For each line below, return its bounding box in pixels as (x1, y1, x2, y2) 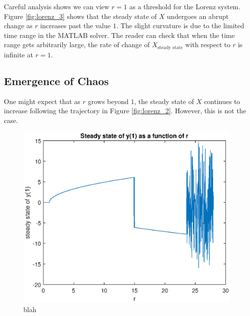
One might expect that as (4, 96, 80, 106)
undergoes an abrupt (167, 11, 229, 21)
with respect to (185, 39, 231, 50)
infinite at (4, 49, 33, 59)
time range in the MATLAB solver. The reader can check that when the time (4, 30, 235, 40)
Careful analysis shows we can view (4, 1, 110, 11)
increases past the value (40, 20, 111, 31)
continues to (204, 96, 240, 106)
